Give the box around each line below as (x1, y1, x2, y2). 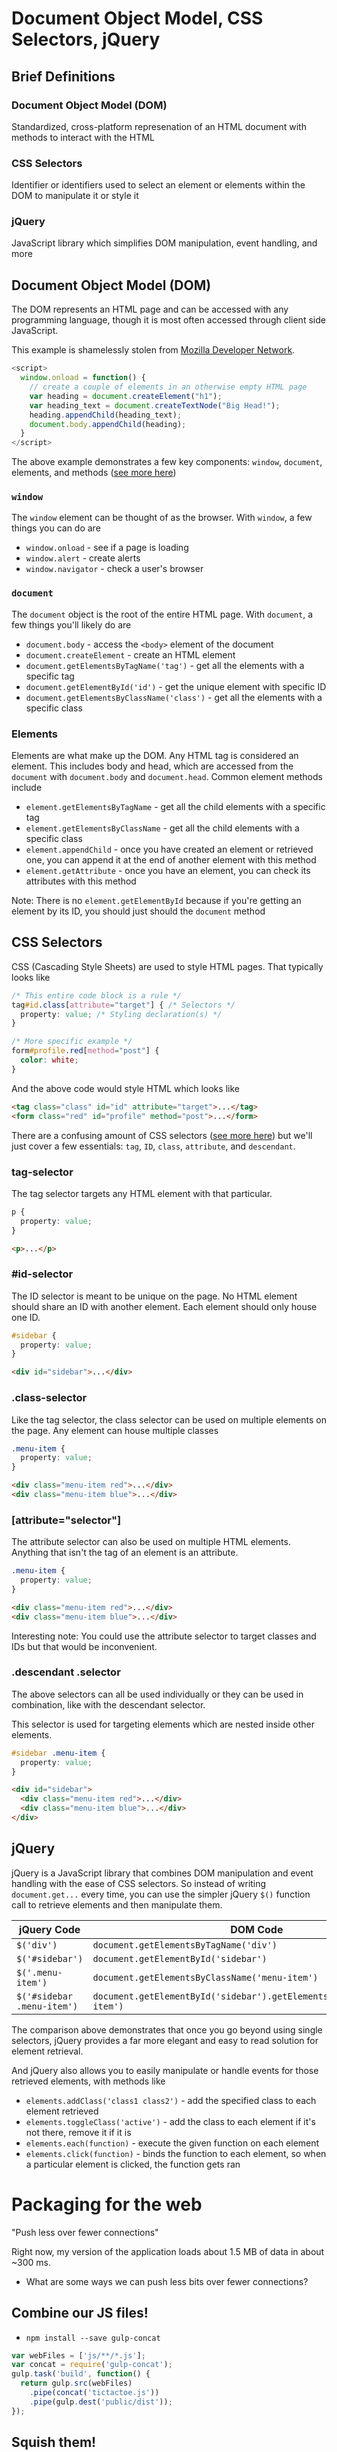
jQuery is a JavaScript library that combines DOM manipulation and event (11, 1867, 314, 1879)
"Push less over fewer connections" (11, 2226, 159, 2238)
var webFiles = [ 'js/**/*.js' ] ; (11, 2350, 146, 2361)
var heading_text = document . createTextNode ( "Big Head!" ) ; (29, 400, 281, 411)
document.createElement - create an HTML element (25, 648, 236, 661)
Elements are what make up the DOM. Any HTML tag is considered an (11, 750, 299, 762)
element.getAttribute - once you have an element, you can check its (25, 865, 311, 877)
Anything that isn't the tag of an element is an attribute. (11, 1547, 239, 1559)
